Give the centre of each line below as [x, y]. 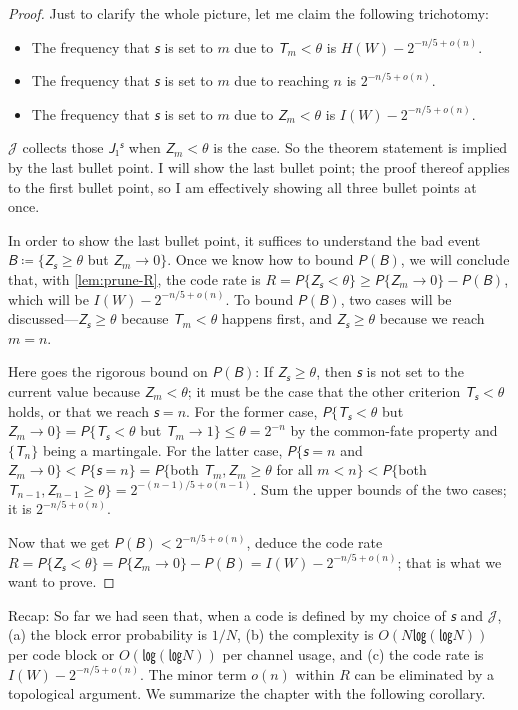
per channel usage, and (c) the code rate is [353, 654]
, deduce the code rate [314, 542]
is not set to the [415, 371]
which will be [48, 298]
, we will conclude [455, 259]
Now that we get [59, 542]
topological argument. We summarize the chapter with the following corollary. [247, 693]
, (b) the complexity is [305, 634]
